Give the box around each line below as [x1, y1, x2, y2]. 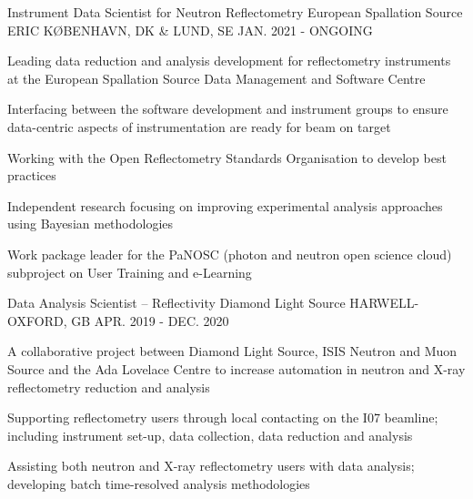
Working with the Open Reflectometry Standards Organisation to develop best [7, 148, 447, 167]
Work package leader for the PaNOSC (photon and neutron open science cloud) [7, 244, 452, 263]
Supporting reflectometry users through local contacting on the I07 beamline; [7, 408, 438, 427]
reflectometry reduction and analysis [7, 377, 210, 396]
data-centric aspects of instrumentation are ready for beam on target [7, 117, 391, 136]
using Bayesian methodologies [7, 214, 174, 233]
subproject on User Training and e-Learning [7, 262, 252, 281]
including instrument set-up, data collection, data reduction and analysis [7, 425, 413, 444]
